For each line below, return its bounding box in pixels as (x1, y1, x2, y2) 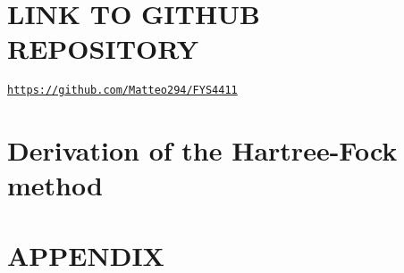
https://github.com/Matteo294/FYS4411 (7, 84, 238, 97)
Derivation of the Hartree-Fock (7, 132, 398, 169)
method (7, 167, 103, 203)
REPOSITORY (7, 30, 199, 67)
